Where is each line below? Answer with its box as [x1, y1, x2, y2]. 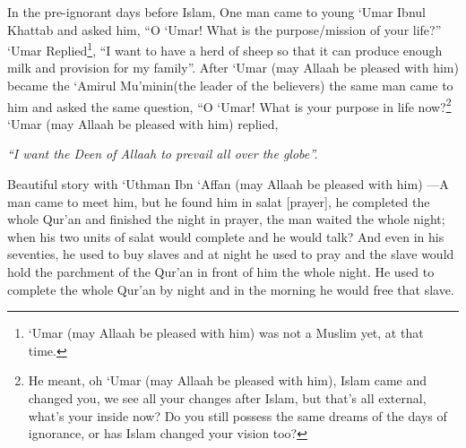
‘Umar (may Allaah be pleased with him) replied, [7, 114, 279, 133]
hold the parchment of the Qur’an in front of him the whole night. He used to [7, 263, 435, 281]
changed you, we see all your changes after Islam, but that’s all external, [28, 389, 427, 407]
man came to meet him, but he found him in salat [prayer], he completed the [7, 192, 430, 211]
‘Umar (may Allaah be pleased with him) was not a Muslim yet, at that [28, 323, 424, 342]
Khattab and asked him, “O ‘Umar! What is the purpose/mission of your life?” [7, 20, 442, 39]
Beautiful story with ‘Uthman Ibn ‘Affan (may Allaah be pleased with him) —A [7, 175, 449, 194]
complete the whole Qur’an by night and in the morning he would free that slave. [7, 280, 454, 298]
